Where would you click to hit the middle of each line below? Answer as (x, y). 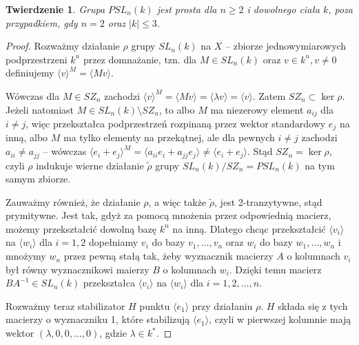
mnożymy (26, 256)
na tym (320, 165)
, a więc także (177, 201)
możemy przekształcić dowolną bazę (81, 228)
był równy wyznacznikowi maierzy (78, 269)
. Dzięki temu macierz (275, 269)
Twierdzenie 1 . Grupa (55, 9)
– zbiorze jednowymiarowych (286, 46)
